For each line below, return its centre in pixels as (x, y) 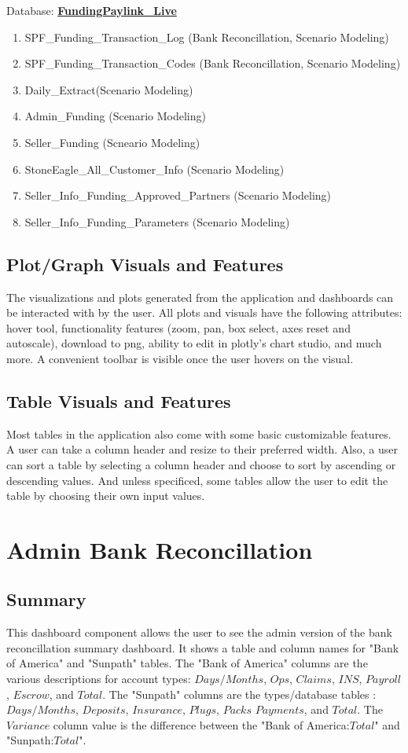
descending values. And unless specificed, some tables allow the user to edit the (197, 480)
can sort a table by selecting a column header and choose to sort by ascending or (201, 464)
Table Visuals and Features (119, 400)
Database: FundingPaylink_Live (92, 10)
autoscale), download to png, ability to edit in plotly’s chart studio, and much (194, 343)
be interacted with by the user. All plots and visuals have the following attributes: (204, 312)
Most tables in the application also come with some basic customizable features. (199, 433)
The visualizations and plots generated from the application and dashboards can (200, 297)
